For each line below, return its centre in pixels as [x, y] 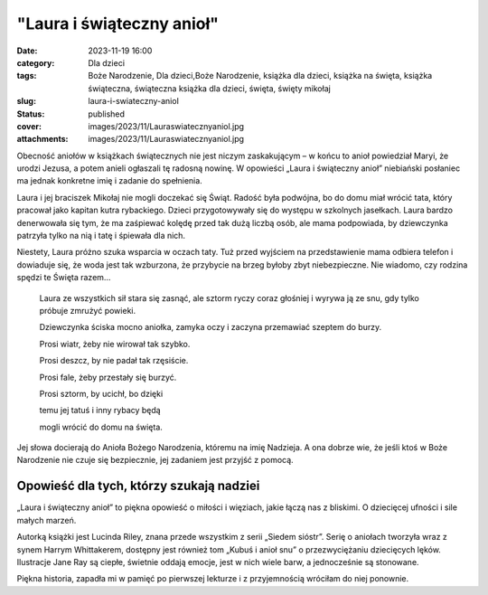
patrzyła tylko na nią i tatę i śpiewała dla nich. [101, 236]
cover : [29, 126]
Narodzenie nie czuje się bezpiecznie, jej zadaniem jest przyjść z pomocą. [155, 460]
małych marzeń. [47, 520]
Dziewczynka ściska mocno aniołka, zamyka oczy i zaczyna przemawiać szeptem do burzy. [211, 327]
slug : [26, 101]
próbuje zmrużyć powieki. [87, 310]
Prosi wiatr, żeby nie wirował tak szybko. [115, 344]
